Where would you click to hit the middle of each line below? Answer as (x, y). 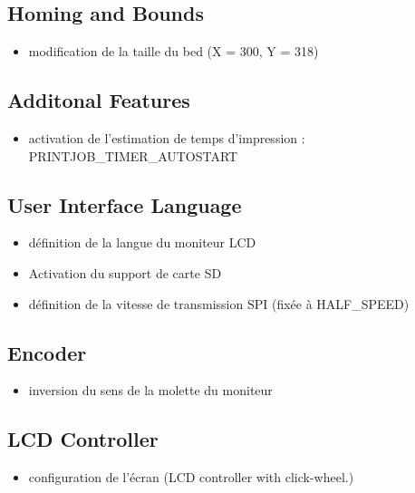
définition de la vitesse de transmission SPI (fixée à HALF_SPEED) (219, 303)
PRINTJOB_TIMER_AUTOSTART (133, 155)
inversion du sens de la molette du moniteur (150, 390)
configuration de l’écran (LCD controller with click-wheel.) (191, 477)
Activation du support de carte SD (125, 272)
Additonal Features (99, 100)
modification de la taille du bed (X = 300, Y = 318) (174, 51)
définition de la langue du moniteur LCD (142, 242)
